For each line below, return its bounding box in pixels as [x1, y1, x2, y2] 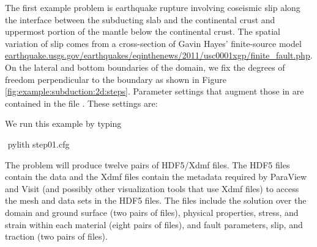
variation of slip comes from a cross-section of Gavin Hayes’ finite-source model [5, 37, 302, 49]
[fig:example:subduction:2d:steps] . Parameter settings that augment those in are [5, 85, 304, 98]
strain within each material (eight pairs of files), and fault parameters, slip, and [5, 218, 303, 231]
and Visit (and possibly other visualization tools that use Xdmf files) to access [5, 182, 299, 195]
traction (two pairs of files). [5, 230, 108, 243]
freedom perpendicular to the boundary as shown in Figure [5, 73, 226, 85]
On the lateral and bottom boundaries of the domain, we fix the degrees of [5, 60, 285, 73]
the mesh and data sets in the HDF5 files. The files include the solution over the [5, 194, 307, 207]
